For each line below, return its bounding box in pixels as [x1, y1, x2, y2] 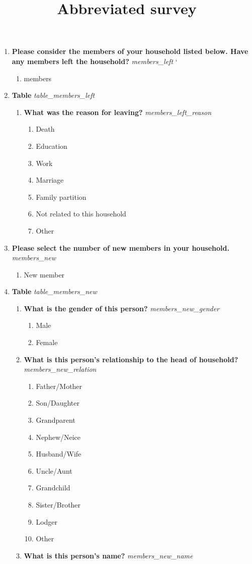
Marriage [36, 175, 64, 185]
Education [36, 140, 67, 151]
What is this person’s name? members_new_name [24, 550, 193, 560]
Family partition [36, 191, 87, 202]
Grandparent [36, 415, 75, 425]
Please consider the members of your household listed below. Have [12, 46, 248, 57]
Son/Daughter [36, 398, 79, 408]
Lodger [36, 516, 58, 527]
